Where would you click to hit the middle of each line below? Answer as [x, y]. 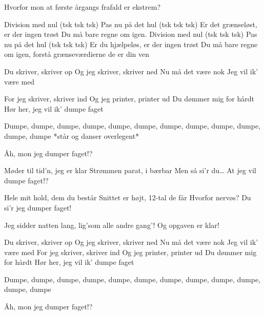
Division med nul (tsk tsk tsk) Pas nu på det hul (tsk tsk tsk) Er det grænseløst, [131, 24]
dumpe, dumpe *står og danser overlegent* [72, 135]
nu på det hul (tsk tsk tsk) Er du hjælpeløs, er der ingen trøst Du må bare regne [131, 44]
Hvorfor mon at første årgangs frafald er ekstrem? [83, 7]
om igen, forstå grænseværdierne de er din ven [77, 54]
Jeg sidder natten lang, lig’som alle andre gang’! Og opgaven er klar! [112, 225]
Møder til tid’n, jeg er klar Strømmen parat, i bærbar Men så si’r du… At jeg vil [130, 170]
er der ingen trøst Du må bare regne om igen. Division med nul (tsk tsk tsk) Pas [131, 34]
